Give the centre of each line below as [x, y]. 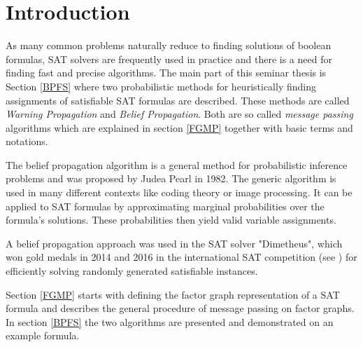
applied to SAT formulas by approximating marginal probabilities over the [165, 206]
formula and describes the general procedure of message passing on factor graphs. [180, 308]
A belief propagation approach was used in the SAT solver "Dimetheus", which [174, 243]
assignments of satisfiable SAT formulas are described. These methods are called [178, 100]
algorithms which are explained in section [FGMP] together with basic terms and [179, 127]
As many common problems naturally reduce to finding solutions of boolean [169, 45]
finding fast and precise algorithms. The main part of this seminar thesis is [166, 73]
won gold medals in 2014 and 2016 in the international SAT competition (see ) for [181, 257]
